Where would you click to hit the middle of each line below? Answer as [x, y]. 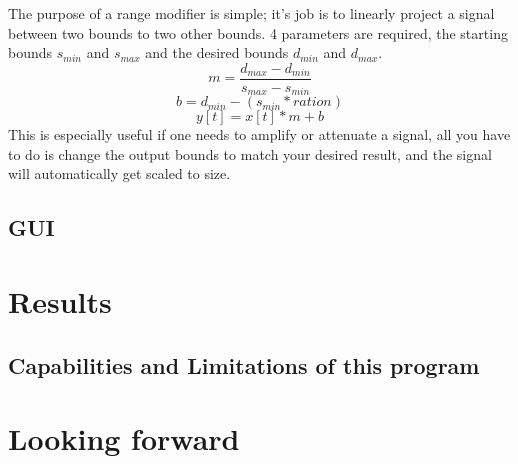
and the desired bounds [217, 52]
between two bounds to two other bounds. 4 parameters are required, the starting [258, 32]
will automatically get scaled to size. [119, 173]
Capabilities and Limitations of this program [244, 364]
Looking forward [124, 438]
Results [60, 301]
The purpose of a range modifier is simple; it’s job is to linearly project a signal [251, 13]
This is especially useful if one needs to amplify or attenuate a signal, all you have [259, 134]
